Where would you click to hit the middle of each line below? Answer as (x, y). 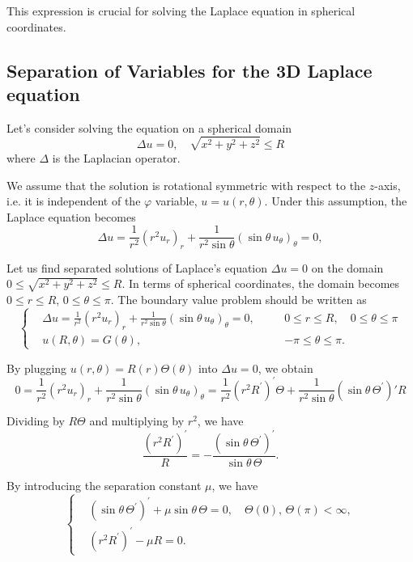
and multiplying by (137, 420)
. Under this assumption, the (336, 201)
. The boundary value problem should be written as (238, 299)
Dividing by (36, 420)
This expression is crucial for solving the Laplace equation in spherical (181, 11)
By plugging (37, 368)
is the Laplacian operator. (116, 157)
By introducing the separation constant (104, 486)
